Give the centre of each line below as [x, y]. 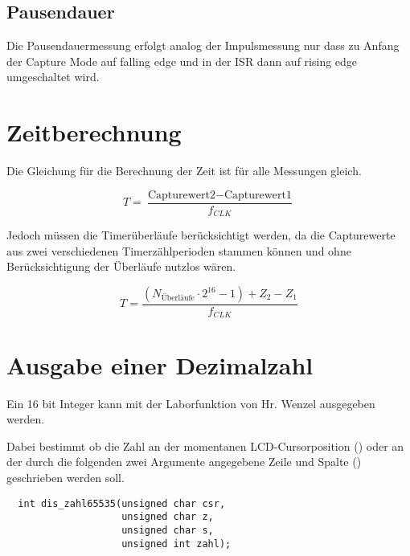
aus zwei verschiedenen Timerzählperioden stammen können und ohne [179, 250]
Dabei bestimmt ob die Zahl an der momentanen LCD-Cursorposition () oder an [205, 446]
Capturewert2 [181, 195]
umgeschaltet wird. [53, 77]
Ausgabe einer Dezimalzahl [160, 364]
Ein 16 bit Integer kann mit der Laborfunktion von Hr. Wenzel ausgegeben [191, 403]
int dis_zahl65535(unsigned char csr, [122, 503]
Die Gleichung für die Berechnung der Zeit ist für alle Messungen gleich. [184, 171]
